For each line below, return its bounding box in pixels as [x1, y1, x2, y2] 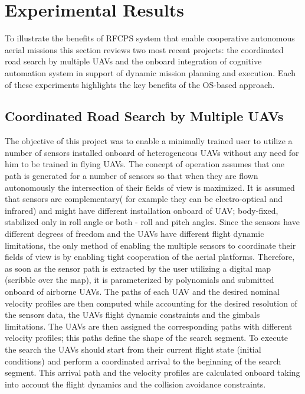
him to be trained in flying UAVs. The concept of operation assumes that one [5, 158, 285, 170]
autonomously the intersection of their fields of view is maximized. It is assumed [5, 181, 295, 193]
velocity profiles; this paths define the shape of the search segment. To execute [5, 331, 288, 344]
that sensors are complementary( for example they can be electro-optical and [5, 193, 283, 205]
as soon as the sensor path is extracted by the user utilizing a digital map [5, 262, 271, 274]
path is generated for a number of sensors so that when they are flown [5, 170, 258, 182]
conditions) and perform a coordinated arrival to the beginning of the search [5, 354, 281, 367]
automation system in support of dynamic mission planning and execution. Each [5, 66, 296, 79]
